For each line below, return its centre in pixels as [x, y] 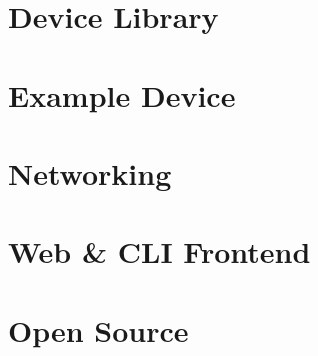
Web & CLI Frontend [159, 251]
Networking [90, 172]
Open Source [98, 329]
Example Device [122, 94]
